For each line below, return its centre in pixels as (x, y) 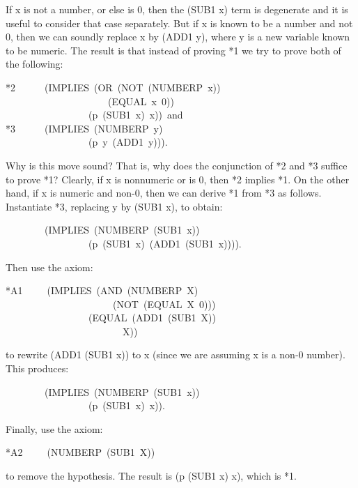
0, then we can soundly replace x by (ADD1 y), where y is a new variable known (178, 37)
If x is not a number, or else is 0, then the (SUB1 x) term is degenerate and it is (177, 9)
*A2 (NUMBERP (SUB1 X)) (80, 452)
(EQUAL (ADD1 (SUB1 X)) (152, 318)
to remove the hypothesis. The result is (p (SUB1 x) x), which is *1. (151, 476)
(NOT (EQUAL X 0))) (164, 304)
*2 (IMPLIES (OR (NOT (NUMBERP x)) (113, 87)
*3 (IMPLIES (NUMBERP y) (84, 128)
